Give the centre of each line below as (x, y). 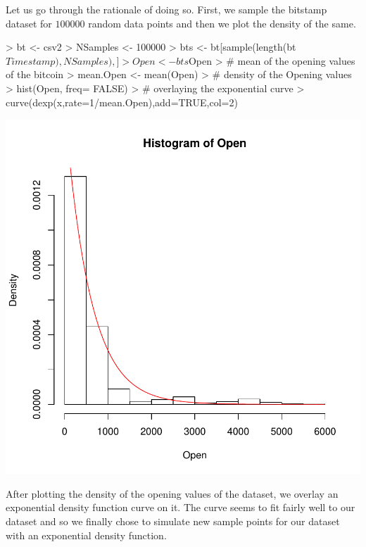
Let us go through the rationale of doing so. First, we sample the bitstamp (166, 9)
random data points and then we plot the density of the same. (222, 23)
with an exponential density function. (86, 535)
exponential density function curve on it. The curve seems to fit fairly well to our (181, 507)
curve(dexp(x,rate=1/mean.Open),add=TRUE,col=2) (122, 102)
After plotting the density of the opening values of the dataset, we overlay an (172, 493)
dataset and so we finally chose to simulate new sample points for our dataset (173, 521)
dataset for (29, 23)
